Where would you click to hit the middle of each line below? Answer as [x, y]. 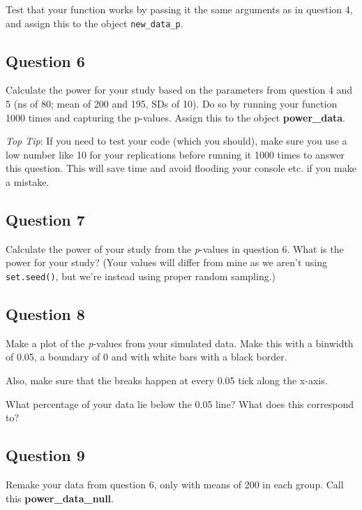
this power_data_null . [60, 498]
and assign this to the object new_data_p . [95, 23]
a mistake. [28, 182]
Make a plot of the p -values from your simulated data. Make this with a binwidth [180, 343]
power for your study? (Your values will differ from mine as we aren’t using [167, 262]
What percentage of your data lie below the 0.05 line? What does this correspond [180, 403]
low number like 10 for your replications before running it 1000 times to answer [175, 154]
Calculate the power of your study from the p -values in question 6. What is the [175, 248]
